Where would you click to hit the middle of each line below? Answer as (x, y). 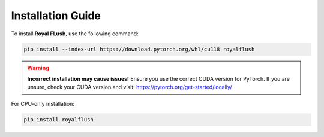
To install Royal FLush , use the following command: (75, 34)
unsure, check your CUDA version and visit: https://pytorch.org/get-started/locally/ (130, 87)
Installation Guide (56, 16)
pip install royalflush (59, 119)
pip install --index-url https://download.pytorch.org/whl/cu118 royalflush (139, 49)
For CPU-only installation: (43, 103)
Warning (38, 68)
